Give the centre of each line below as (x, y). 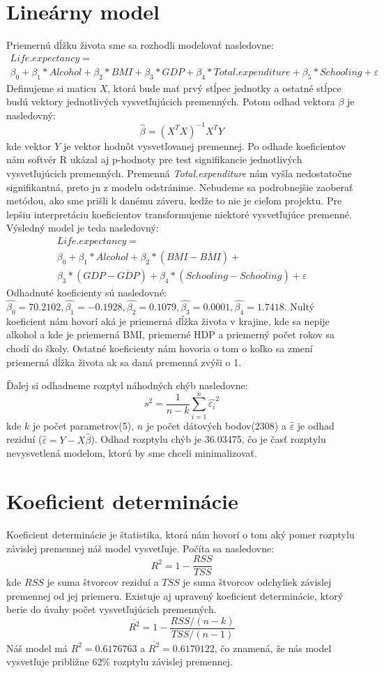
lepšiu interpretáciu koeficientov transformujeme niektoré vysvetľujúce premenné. (179, 214)
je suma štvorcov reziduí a (103, 582)
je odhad (316, 425)
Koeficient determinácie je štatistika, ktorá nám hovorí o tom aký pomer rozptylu (181, 534)
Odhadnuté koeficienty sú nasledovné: (87, 293)
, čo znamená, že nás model (273, 648)
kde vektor (29, 145)
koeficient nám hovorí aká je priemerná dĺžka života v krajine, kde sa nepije (168, 320)
